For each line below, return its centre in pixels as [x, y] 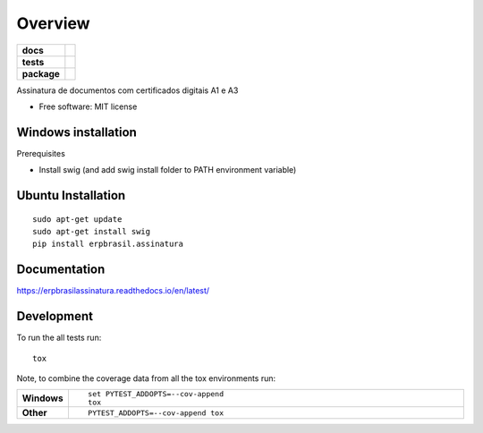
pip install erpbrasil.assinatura [108, 244]
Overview [53, 23]
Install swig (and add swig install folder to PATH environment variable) [168, 170]
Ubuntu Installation [71, 195]
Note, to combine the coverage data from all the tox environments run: [146, 378]
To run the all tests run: [59, 338]
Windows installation [77, 132]
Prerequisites [41, 153]
